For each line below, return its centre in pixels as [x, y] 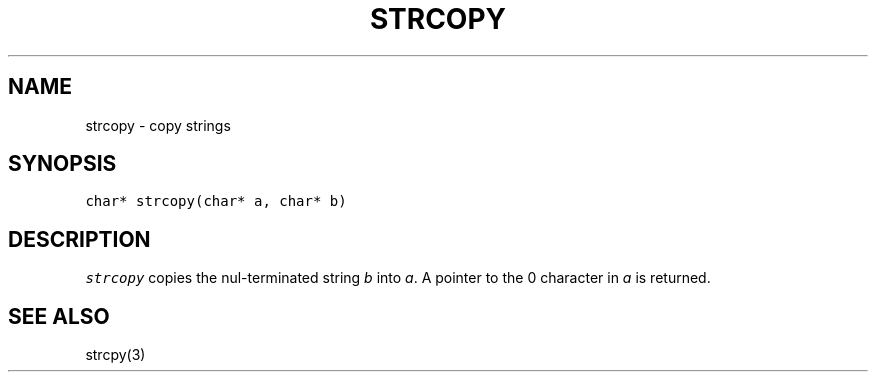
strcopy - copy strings [158, 125]
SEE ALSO [59, 316]
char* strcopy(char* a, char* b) [216, 201]
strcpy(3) [115, 355]
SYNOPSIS [62, 164]
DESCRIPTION [79, 239]
